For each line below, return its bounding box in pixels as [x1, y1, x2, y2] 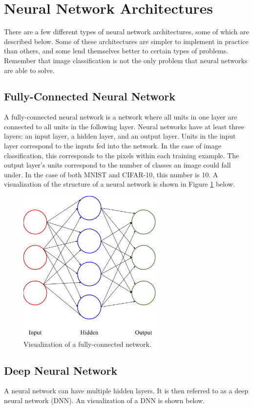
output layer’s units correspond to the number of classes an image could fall [4, 160, 231, 170]
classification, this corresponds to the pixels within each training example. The [4, 150, 239, 160]
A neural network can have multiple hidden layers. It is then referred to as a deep [4, 385, 249, 396]
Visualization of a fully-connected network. [23, 338, 151, 349]
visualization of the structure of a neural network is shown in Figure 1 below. [4, 179, 235, 189]
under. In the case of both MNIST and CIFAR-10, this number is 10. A [4, 169, 218, 179]
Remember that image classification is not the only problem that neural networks [4, 55, 248, 65]
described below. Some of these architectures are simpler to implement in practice [4, 36, 249, 46]
